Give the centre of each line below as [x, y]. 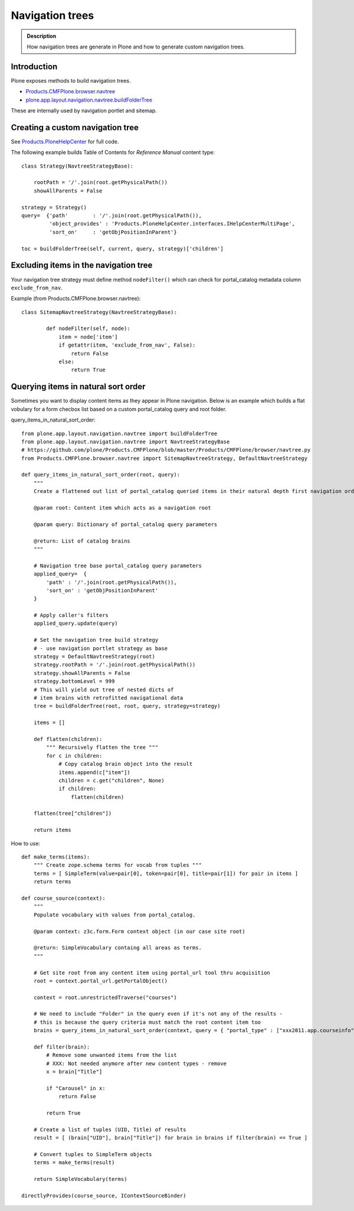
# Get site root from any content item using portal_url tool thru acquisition [152, 972]
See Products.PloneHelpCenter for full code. [65, 141]
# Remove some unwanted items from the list [112, 1055]
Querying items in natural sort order [78, 387]
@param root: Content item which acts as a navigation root [122, 508]
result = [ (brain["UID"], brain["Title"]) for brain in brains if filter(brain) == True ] [171, 1138]
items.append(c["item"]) [95, 772]
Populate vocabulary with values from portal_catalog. [114, 915]
